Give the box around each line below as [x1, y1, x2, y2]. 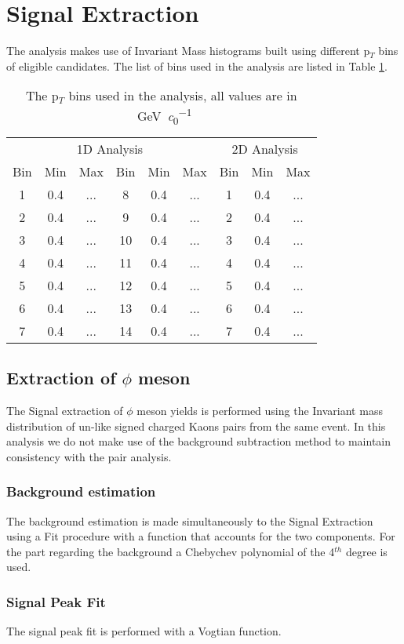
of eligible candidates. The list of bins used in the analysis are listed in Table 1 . [6, 57, 388, 74]
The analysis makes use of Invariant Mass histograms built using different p [6, 42, 370, 59]
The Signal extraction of [6, 402, 123, 419]
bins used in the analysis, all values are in [68, 86, 297, 105]
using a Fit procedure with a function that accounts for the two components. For [6, 528, 395, 544]
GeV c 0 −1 [137, 104, 192, 128]
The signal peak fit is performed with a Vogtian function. [6, 623, 282, 639]
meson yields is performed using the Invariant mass [136, 402, 383, 419]
